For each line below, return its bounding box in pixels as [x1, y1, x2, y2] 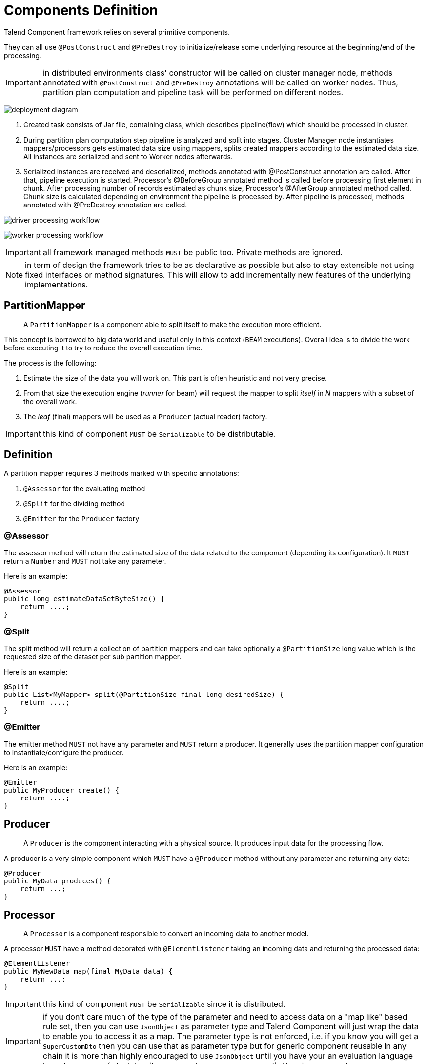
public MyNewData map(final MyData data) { [4, 967, 173, 976]
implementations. [25, 279, 88, 289]
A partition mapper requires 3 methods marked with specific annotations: [4, 469, 239, 478]
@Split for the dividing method [23, 499, 125, 508]
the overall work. [23, 397, 77, 406]
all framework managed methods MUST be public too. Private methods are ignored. [42, 247, 343, 257]
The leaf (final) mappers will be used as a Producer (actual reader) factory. [23, 412, 267, 421]
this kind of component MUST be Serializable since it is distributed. [42, 999, 285, 1009]
